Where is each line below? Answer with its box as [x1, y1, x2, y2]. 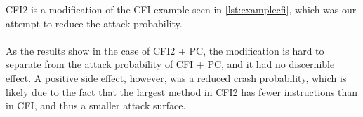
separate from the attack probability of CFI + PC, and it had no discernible [6, 57, 335, 71]
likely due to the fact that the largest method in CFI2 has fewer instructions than [6, 84, 358, 99]
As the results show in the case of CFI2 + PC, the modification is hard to [6, 43, 324, 57]
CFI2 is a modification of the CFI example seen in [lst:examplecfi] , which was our [6, 2, 357, 16]
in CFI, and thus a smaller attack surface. [6, 98, 186, 113]
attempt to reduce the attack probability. [6, 15, 183, 30]
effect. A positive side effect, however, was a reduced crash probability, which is [6, 70, 347, 85]
